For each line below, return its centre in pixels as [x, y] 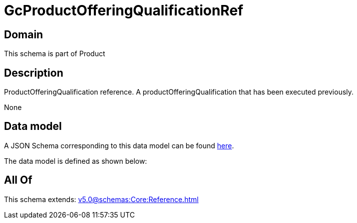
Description [34, 73]
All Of [18, 180]
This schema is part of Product [55, 54]
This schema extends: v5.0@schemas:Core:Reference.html [101, 199]
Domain [24, 34]
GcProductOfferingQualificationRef [124, 10]
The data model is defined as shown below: [76, 161]
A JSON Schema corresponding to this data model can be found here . [119, 145]
